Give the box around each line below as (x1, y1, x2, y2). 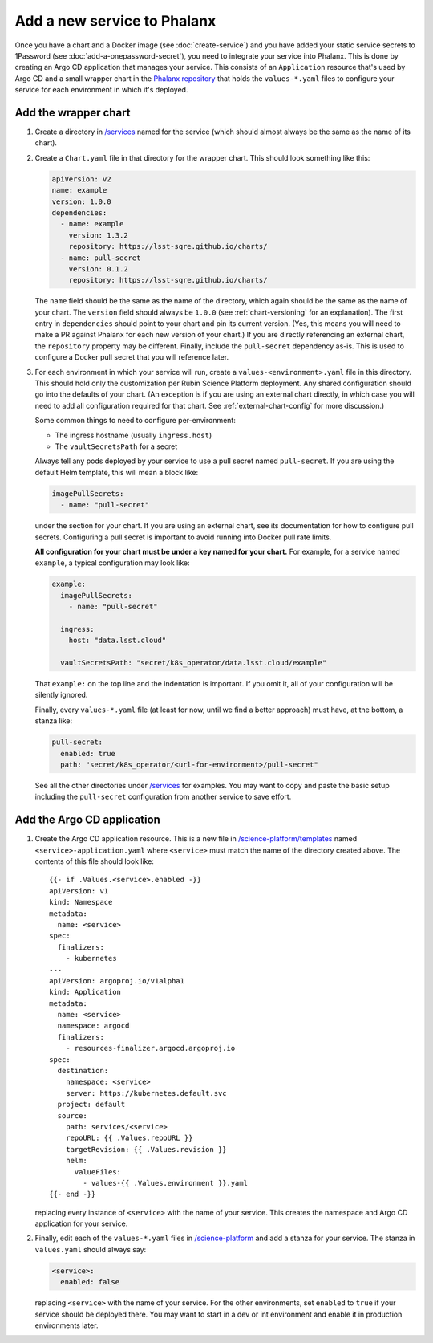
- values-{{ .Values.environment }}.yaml (83, 1178, 249, 1187)
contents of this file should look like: (34, 856, 154, 866)
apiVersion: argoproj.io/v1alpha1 (49, 976, 184, 985)
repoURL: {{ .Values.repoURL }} (65, 1133, 193, 1143)
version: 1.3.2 (68, 230, 128, 240)
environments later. (34, 1321, 99, 1330)
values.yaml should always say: (34, 1244, 147, 1254)
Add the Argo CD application (14, 813, 160, 827)
